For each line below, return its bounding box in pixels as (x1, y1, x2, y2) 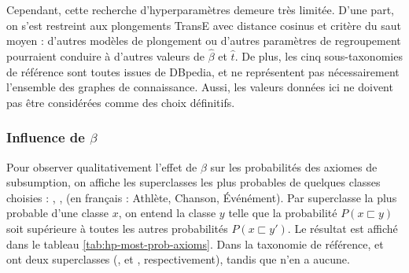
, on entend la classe (118, 205, 216, 221)
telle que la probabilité (228, 205, 337, 221)
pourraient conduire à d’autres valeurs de (6, 48, 204, 64)
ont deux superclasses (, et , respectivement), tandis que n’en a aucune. (6, 251, 350, 267)
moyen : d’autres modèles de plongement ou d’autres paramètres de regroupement (6, 32, 401, 49)
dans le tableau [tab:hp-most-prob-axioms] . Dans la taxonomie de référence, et (6, 235, 384, 252)
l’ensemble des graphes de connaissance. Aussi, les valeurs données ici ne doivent (6, 79, 393, 95)
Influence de (6, 127, 85, 147)
